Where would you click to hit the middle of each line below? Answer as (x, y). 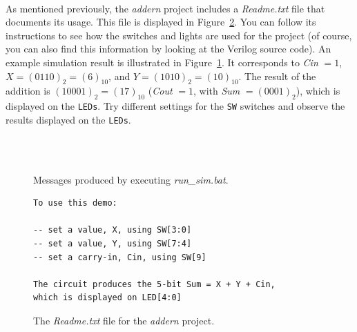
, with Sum (216, 91)
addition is (28, 91)
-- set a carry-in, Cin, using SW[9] (120, 257)
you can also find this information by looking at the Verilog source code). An (168, 49)
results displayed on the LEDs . (68, 119)
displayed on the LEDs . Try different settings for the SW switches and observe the (175, 106)
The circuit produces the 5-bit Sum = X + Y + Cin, (154, 284)
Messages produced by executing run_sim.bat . (131, 179)
